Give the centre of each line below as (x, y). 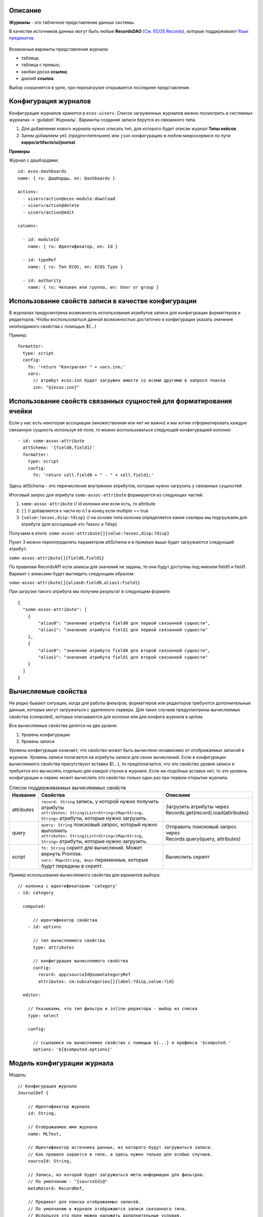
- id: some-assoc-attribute (51, 441)
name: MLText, (45, 1134)
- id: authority (42, 280)
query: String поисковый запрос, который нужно (99, 824)
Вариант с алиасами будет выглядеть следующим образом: (72, 573)
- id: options (45, 927)
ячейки (21, 411)
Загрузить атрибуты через (197, 807)
